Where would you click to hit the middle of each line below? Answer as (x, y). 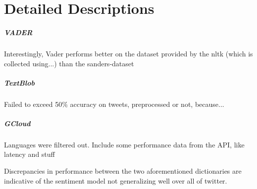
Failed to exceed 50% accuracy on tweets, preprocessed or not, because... (114, 104)
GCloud (17, 123)
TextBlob (19, 82)
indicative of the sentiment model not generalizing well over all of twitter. (116, 180)
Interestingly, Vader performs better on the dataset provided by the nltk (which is (128, 53)
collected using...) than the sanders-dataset (69, 63)
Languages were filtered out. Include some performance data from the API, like (124, 144)
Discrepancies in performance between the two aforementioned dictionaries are (123, 171)
